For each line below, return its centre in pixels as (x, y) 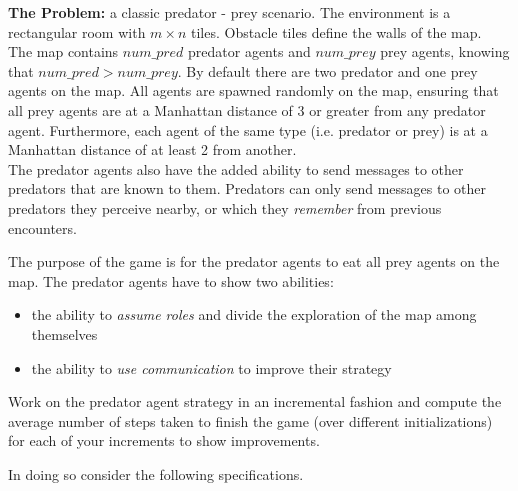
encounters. (42, 227)
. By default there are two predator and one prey (327, 70)
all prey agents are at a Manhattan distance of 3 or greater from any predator (247, 109)
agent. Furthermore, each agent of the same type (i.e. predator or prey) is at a (248, 129)
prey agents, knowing (445, 51)
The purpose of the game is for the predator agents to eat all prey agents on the (254, 261)
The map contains (63, 51)
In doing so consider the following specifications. (156, 473)
